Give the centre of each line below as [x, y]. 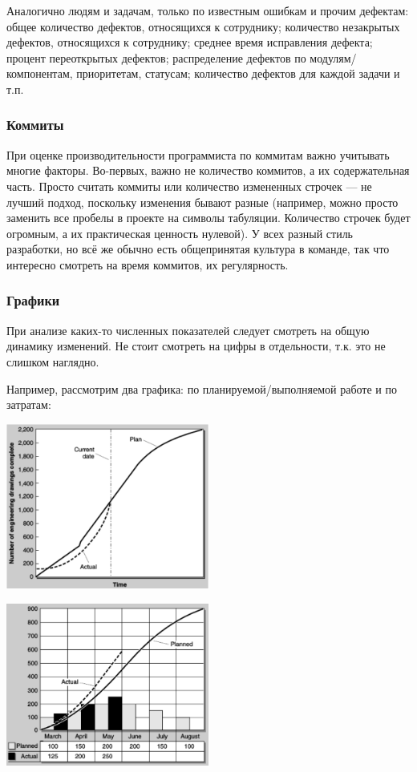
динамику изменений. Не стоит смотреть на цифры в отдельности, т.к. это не [196, 346]
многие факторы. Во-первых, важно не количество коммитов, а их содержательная [208, 170]
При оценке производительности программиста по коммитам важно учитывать [198, 154]
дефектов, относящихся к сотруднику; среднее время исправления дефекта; [190, 42]
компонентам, [40, 73]
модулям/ [333, 57]
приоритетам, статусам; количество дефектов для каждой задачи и [238, 73]
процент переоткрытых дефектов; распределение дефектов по [156, 57]
